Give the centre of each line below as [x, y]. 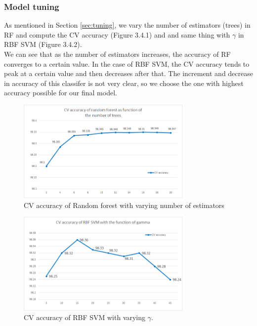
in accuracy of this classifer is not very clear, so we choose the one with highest [124, 83]
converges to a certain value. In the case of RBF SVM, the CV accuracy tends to [127, 63]
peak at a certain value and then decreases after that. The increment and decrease [128, 73]
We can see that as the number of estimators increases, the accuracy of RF [117, 54]
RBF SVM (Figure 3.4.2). [43, 44]
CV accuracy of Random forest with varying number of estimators [124, 205]
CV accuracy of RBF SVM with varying [85, 317]
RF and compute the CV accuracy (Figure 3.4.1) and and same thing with [117, 34]
